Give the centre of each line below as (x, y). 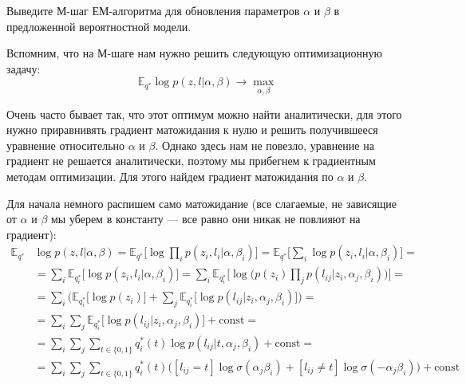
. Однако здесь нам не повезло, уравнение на (265, 145)
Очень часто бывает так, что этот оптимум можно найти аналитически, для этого (204, 114)
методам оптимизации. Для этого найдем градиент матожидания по (170, 176)
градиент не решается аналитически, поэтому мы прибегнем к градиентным (191, 161)
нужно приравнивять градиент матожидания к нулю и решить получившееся (192, 130)
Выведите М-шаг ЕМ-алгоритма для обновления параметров (153, 10)
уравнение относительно (66, 145)
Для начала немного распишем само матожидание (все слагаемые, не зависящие (201, 203)
